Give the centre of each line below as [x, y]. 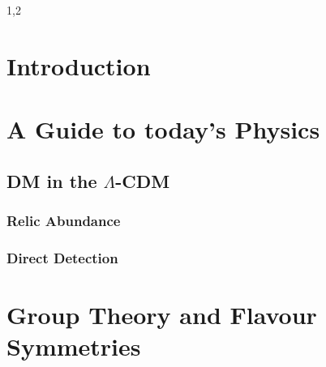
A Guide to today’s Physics [163, 129]
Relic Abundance [64, 221]
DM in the [52, 180]
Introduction [79, 65]
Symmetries [74, 346]
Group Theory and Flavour [162, 314]
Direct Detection [62, 257]
